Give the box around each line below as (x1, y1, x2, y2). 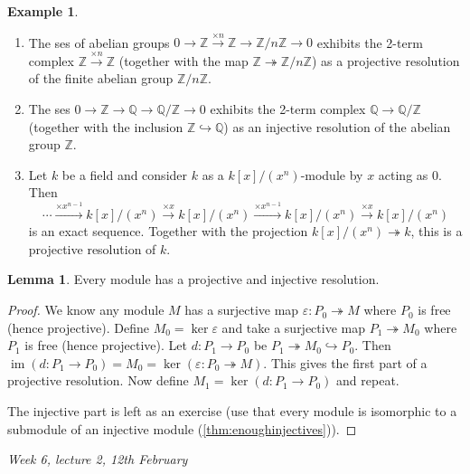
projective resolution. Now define (7, 371, 189, 390)
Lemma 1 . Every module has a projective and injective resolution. (7, 270, 380, 289)
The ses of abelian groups (28, 33, 170, 52)
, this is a (410, 222, 463, 241)
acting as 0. (378, 165, 442, 184)
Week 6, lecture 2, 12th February (7, 450, 188, 469)
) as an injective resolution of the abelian (223, 117, 451, 136)
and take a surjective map (221, 318, 365, 337)
